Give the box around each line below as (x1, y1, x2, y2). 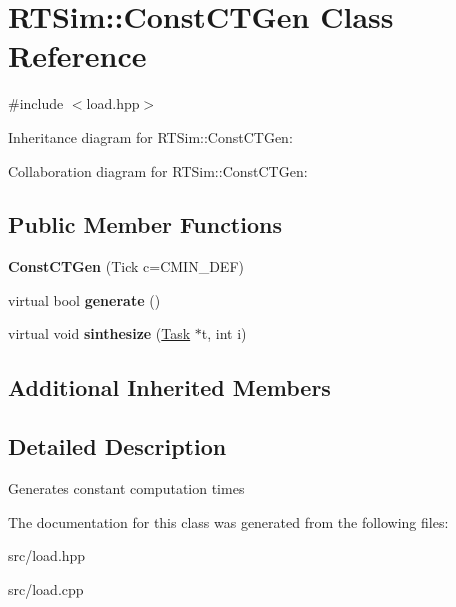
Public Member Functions (8, 209, 282, 240)
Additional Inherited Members (8, 372, 331, 403)
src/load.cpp (8, 578, 84, 599)
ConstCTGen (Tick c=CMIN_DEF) (8, 256, 244, 277)
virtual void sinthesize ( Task (8, 323, 191, 344)
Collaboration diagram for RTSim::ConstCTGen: (8, 160, 308, 181)
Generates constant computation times (8, 478, 245, 499)
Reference (8, 35, 147, 76)
